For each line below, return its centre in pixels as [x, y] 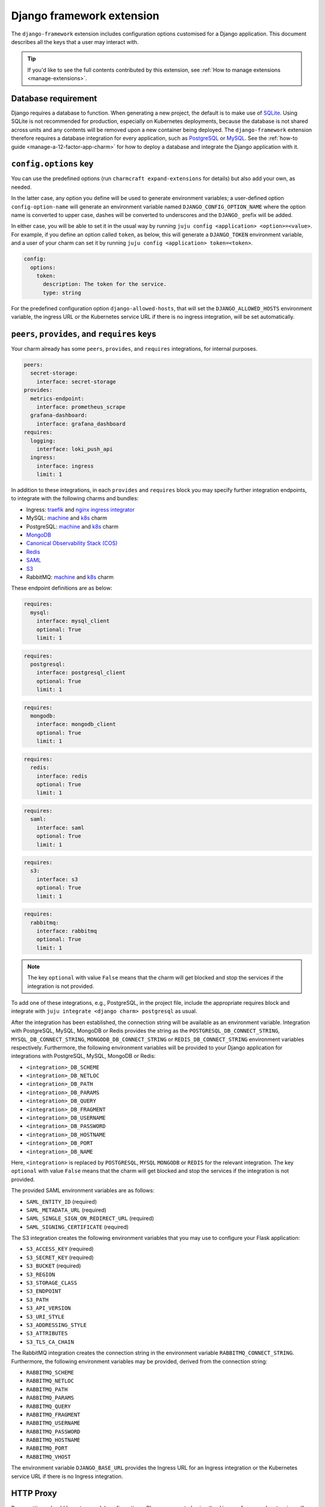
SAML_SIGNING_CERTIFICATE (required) [77, 1227]
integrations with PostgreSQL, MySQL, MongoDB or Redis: [83, 1056]
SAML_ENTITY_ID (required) [62, 1201]
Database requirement [54, 99]
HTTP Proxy [34, 1493]
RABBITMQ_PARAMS [50, 1398]
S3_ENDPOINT [44, 1291]
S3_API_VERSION [49, 1308]
